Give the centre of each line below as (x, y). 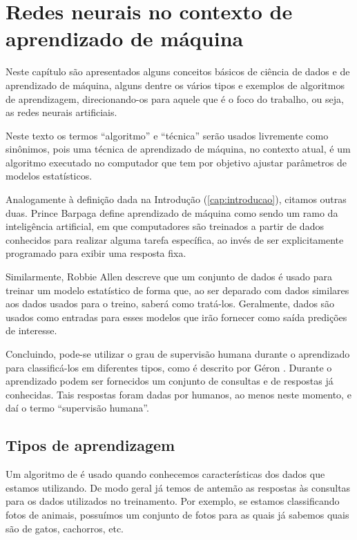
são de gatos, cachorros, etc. (65, 528)
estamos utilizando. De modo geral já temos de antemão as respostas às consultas (178, 487)
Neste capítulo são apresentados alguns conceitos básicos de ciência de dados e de (178, 71)
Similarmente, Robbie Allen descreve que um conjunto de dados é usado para (169, 277)
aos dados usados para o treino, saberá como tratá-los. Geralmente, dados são (170, 303)
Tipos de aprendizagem (90, 445)
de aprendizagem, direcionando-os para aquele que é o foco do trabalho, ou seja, (175, 98)
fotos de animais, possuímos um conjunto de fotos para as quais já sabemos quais (177, 514)
